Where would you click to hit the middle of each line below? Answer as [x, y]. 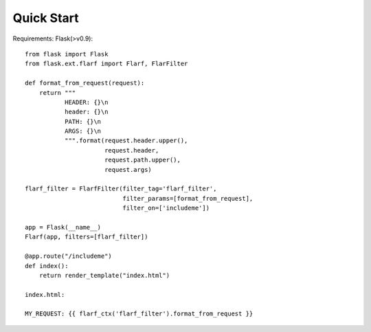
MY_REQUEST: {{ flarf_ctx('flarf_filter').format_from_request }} [139, 314]
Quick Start [46, 18]
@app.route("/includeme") [69, 256]
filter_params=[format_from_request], [188, 198]
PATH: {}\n [83, 121]
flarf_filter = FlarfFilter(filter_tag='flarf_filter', [121, 189]
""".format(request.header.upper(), [126, 141]
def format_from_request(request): [85, 83]
